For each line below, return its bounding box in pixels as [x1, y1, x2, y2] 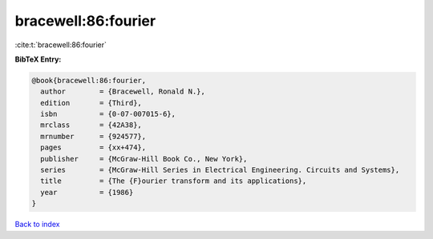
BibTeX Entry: [14, 54, 62, 64]
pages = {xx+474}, [40, 143, 147, 152]
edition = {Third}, [40, 98, 142, 107]
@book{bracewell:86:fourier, [31, 76, 147, 85]
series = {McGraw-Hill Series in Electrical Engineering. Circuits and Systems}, [40, 165, 400, 175]
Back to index [14, 220, 60, 229]
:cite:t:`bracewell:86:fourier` [14, 40, 107, 50]
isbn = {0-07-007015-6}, [40, 110, 176, 119]
